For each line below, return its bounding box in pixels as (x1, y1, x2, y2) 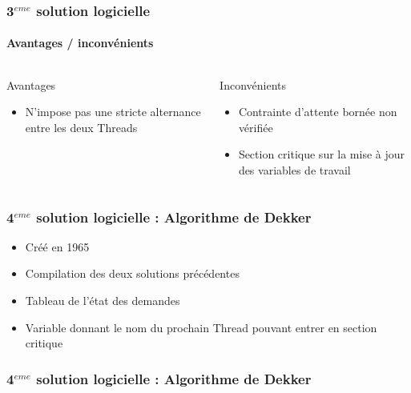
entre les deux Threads (25, 118, 138, 135)
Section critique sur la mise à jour (238, 146, 405, 162)
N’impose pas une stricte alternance (25, 103, 201, 120)
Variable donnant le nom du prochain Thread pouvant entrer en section (25, 319, 377, 335)
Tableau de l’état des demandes (25, 292, 180, 309)
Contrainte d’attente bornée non (238, 103, 397, 120)
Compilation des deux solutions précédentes (25, 265, 240, 282)
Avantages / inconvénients (6, 34, 154, 51)
